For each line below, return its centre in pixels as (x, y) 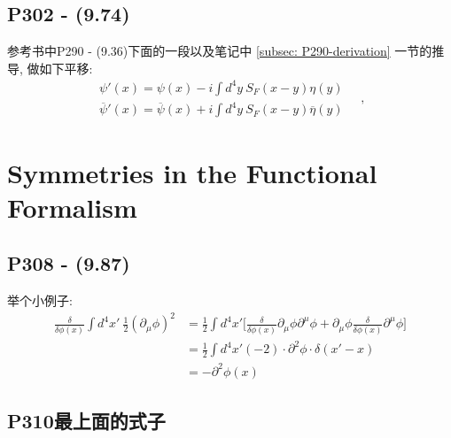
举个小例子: (40, 300)
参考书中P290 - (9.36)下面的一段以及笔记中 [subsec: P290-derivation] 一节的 (220, 51)
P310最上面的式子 (86, 421)
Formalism (72, 207)
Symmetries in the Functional (192, 172)
